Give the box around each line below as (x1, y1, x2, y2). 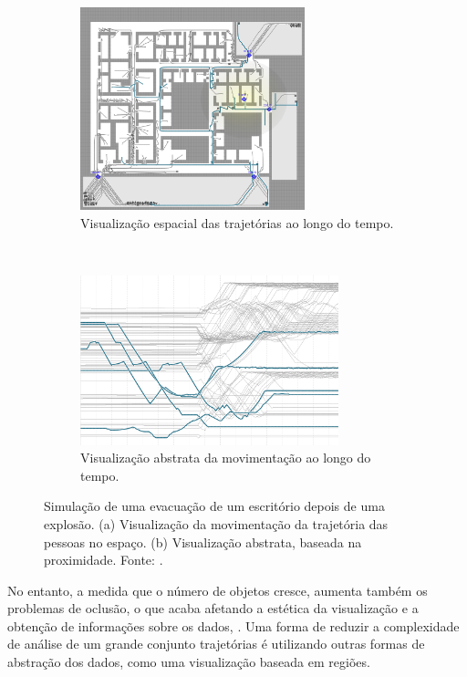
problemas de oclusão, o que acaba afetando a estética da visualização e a (7, 599, 419, 618)
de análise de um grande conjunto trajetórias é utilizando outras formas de (7, 634, 425, 653)
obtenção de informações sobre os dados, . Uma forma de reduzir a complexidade (7, 616, 460, 635)
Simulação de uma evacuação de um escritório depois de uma (44, 496, 385, 516)
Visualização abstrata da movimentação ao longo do (80, 448, 371, 467)
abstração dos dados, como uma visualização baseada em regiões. (7, 652, 370, 672)
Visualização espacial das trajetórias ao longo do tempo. (80, 213, 394, 232)
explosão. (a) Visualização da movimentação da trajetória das (44, 514, 389, 533)
